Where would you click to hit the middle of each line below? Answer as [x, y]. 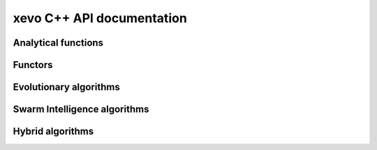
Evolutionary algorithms [66, 87]
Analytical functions [58, 43]
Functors [33, 65]
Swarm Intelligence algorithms [81, 109]
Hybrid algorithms [53, 132]
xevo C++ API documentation [100, 18]
